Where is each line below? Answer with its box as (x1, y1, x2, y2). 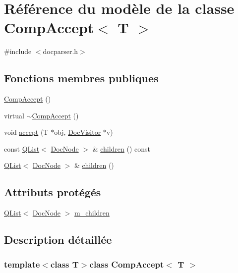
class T (50, 258, 79, 270)
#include (4, 46, 32, 56)
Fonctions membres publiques (4, 70, 159, 86)
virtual (4, 110, 24, 120)
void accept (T (4, 127, 49, 137)
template (4, 258, 40, 270)
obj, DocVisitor (54, 127, 101, 137)
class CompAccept (89, 258, 164, 270)
